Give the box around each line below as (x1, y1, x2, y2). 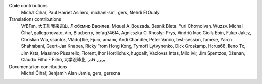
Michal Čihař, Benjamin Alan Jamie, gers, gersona (21, 70, 121, 76)
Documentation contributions (9, 63, 67, 70)
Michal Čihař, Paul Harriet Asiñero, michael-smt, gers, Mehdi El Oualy (21, 10, 160, 15)
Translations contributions (9, 16, 62, 22)
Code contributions (9, 3, 48, 8)
